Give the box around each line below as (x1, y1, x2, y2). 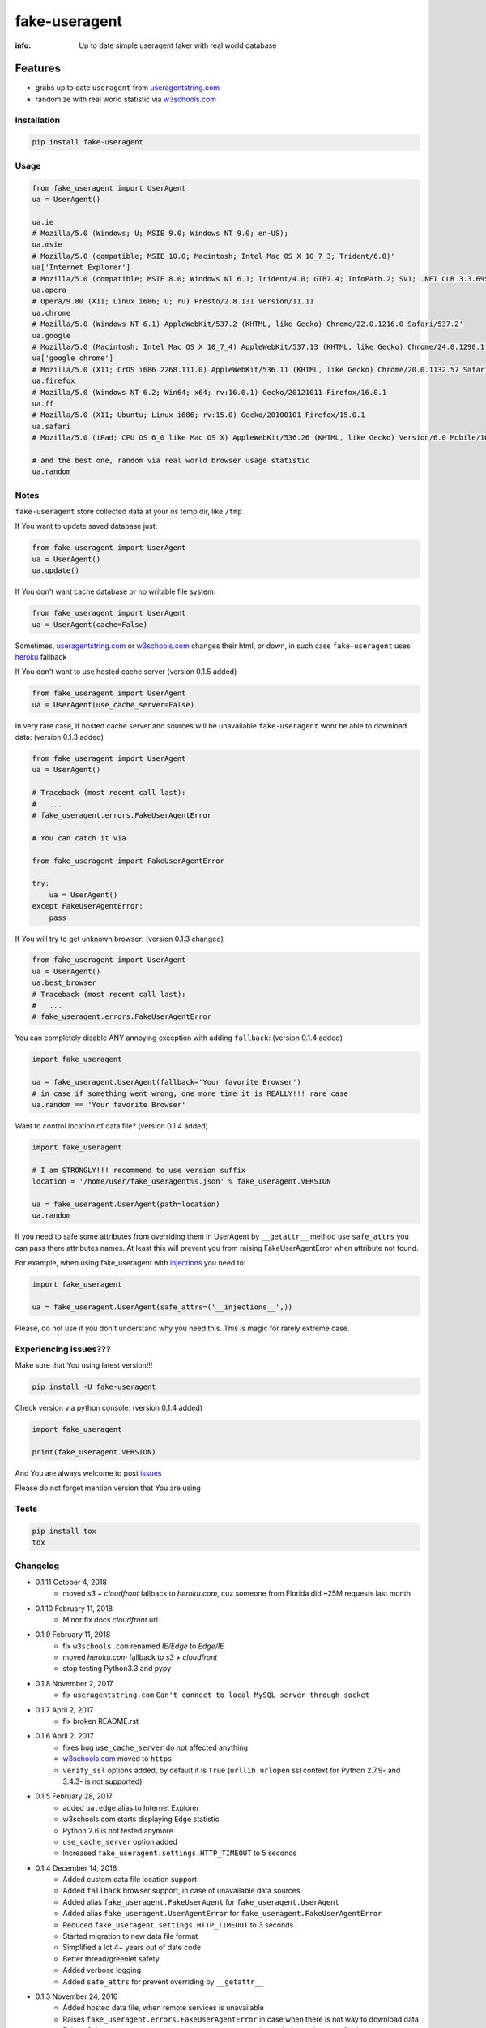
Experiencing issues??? (15, 1343, 111, 1355)
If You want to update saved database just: (15, 522, 158, 531)
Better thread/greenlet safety (62, 1953, 160, 1963)
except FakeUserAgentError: (32, 901, 143, 911)
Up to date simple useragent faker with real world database (79, 41, 277, 50)
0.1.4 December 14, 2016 (35, 1863, 117, 1873)
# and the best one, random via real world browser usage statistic (32, 455, 310, 465)
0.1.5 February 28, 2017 (35, 1791, 113, 1801)
